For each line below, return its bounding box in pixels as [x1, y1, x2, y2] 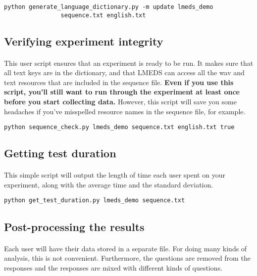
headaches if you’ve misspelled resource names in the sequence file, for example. [4, 106, 246, 116]
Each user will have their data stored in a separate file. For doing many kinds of [4, 243, 247, 253]
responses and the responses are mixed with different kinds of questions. [4, 262, 223, 273]
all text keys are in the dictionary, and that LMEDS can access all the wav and [4, 67, 245, 78]
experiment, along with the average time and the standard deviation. [4, 179, 213, 189]
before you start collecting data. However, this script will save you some [4, 96, 237, 107]
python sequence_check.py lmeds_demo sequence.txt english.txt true [4, 124, 235, 131]
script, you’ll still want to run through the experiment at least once [4, 87, 240, 97]
